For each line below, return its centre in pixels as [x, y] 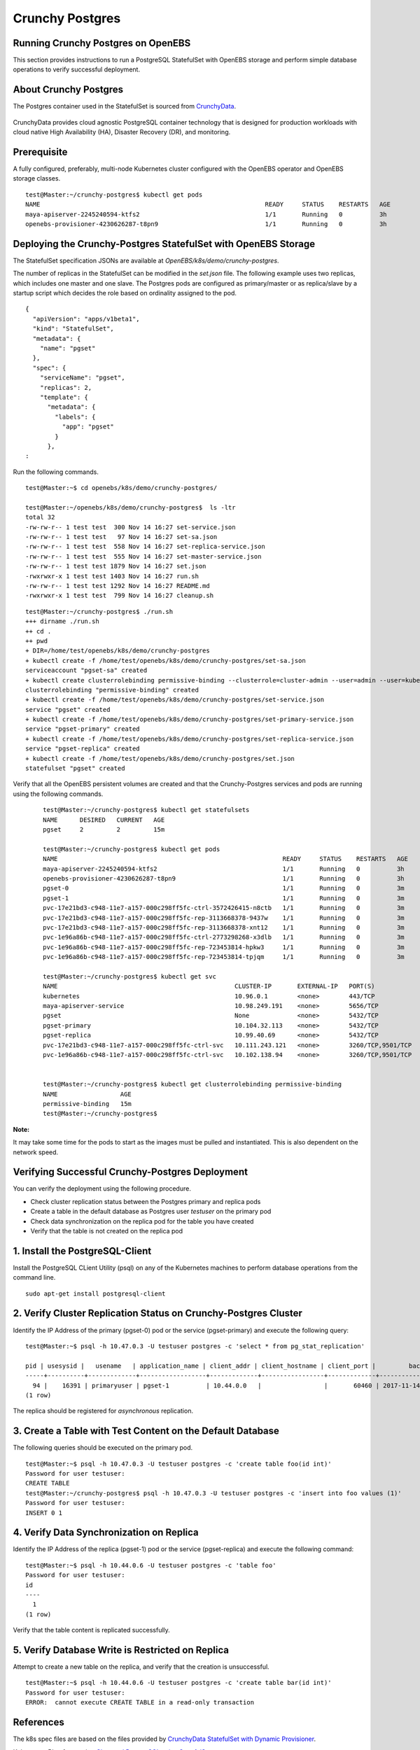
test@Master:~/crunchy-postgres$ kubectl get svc [130, 976]
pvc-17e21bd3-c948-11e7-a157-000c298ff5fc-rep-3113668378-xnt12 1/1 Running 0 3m [224, 927]
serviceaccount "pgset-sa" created [86, 671]
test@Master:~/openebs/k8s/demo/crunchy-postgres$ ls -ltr [131, 507]
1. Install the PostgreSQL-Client [82, 1251]
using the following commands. [58, 794]
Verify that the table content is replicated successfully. [92, 1630]
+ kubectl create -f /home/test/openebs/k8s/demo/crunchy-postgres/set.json [160, 758]
